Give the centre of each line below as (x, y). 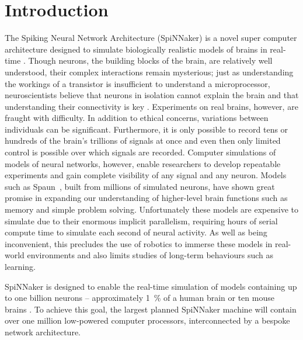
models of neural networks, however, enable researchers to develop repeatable (143, 163)
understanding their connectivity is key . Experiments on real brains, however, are (151, 106)
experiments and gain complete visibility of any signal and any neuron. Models (146, 175)
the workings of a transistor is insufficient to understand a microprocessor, (137, 83)
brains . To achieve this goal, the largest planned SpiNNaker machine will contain (151, 309)
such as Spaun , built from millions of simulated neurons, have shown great (140, 186)
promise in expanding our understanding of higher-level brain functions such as (146, 198)
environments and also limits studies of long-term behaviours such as (150, 255)
